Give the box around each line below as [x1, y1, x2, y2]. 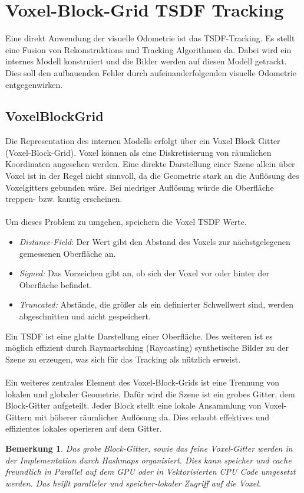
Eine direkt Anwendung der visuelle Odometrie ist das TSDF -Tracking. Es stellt [5, 32, 295, 44]
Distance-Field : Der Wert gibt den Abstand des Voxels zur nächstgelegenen [19, 236, 290, 248]
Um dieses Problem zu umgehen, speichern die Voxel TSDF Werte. [5, 216, 247, 228]
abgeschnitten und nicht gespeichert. [19, 310, 151, 322]
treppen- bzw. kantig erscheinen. [5, 192, 123, 205]
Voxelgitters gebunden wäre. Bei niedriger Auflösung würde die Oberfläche [5, 181, 274, 193]
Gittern [5, 410, 32, 423]
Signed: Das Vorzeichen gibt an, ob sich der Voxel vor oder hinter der [19, 267, 269, 279]
